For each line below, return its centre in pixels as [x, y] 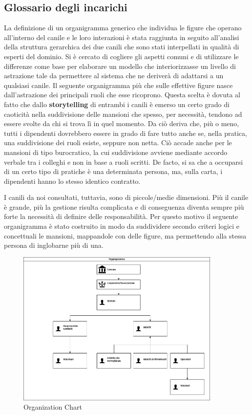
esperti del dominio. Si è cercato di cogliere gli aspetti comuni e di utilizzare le [121, 56]
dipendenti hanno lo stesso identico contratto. [72, 181]
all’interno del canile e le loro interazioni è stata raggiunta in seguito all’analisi [122, 37]
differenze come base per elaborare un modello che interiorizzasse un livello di [120, 66]
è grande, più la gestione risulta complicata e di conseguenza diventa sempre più [124, 207]
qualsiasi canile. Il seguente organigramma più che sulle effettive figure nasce [118, 85]
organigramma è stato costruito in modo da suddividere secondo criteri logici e [122, 226]
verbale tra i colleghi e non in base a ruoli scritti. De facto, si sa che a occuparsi [124, 162]
